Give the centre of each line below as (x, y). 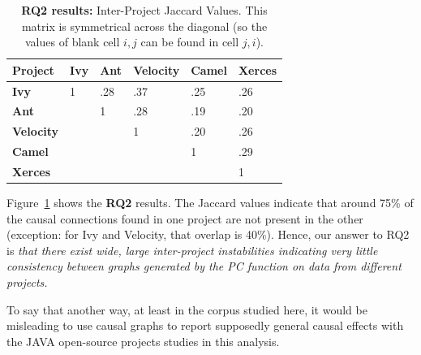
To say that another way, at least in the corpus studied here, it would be (187, 309)
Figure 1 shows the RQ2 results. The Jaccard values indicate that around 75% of (210, 203)
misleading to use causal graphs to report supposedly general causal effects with (205, 325)
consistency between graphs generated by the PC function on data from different (204, 266)
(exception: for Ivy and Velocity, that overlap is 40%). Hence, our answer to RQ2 (208, 234)
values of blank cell (73, 42)
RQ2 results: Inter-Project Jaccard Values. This (144, 10)
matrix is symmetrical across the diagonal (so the (144, 26)
